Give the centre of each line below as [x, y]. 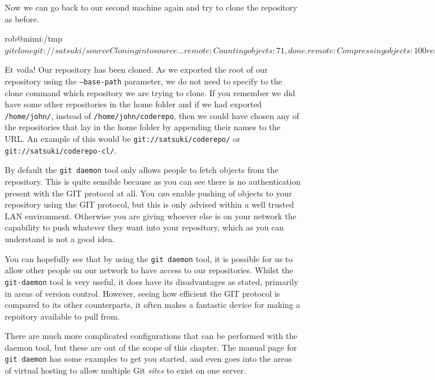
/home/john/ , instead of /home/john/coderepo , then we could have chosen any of [152, 115]
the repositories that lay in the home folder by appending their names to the [143, 127]
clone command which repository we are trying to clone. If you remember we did [150, 92]
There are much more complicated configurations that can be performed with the [151, 336]
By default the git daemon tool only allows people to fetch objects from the [142, 170]
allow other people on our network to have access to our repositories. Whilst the [149, 270]
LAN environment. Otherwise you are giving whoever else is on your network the [151, 216]
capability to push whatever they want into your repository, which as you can [144, 227]
